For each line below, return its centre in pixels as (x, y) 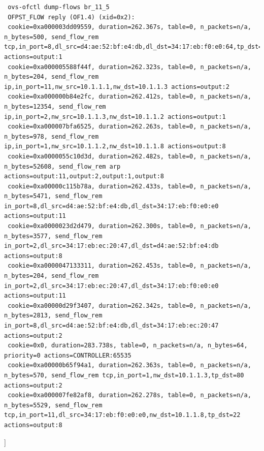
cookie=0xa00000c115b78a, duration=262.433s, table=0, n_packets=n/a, (129, 186)
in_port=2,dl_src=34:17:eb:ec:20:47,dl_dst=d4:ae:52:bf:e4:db (111, 246)
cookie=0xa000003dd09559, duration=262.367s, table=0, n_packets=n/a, (129, 27)
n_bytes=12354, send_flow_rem (55, 106)
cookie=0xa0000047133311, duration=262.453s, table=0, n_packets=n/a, (129, 266)
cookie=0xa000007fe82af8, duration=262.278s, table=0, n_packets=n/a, (129, 395)
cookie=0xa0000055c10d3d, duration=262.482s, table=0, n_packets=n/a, (129, 156)
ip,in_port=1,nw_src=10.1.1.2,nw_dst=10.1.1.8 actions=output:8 (115, 147)
